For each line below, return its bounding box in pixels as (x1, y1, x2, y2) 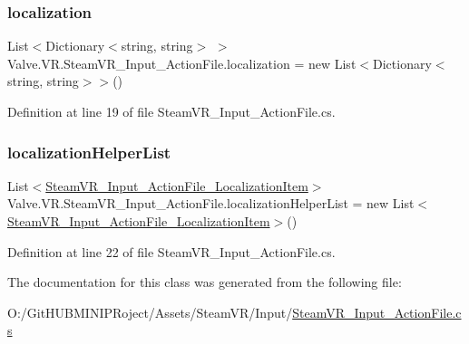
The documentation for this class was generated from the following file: (7, 272, 402, 291)
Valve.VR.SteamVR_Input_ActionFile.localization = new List (7, 53, 357, 72)
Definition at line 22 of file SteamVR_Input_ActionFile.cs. (7, 242, 336, 261)
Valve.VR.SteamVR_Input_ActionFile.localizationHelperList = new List (7, 194, 415, 213)
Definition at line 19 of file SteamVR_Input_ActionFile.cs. (7, 102, 336, 120)
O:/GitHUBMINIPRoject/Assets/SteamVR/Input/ (7, 302, 293, 321)
